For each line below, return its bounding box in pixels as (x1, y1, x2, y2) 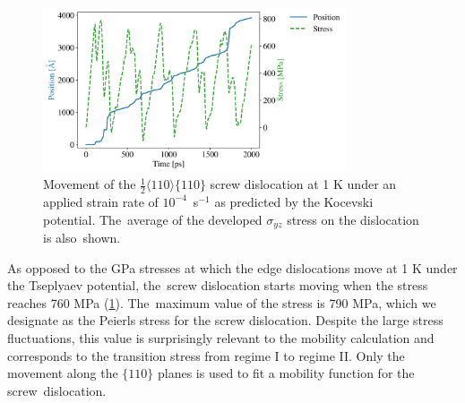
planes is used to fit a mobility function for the (157, 364, 415, 382)
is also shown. (43, 227, 121, 246)
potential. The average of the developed (43, 210, 263, 228)
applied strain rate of (43, 192, 159, 210)
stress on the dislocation (287, 210, 419, 228)
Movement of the (43, 175, 136, 193)
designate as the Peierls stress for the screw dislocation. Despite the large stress (7, 311, 443, 330)
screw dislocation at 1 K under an (210, 175, 397, 193)
